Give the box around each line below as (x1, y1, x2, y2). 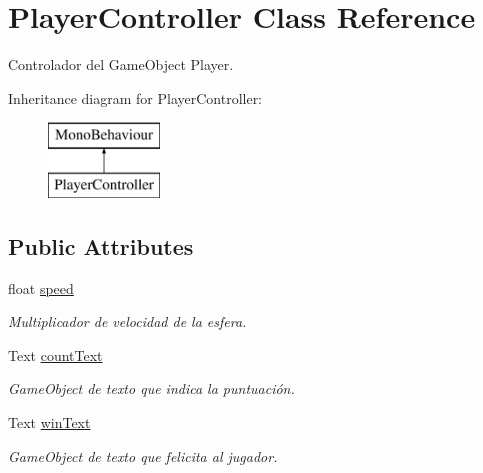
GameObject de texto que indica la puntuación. (8, 378, 295, 399)
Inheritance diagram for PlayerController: (8, 87, 263, 108)
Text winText (8, 412, 91, 433)
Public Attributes (8, 230, 194, 261)
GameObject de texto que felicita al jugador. (8, 445, 278, 466)
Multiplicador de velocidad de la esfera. (8, 311, 247, 332)
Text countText (8, 344, 103, 365)
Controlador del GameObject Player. (8, 54, 234, 75)
